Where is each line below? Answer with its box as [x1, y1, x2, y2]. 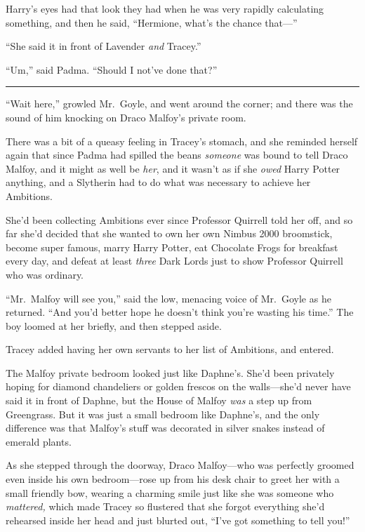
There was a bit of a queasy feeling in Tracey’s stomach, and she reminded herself [6, 133, 358, 148]
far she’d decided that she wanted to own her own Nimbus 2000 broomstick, [6, 226, 333, 241]
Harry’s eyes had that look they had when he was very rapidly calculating [6, 1, 324, 15]
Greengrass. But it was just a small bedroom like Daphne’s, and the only [6, 406, 320, 421]
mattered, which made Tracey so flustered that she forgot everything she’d [6, 499, 325, 514]
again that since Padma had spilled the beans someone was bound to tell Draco [6, 147, 348, 162]
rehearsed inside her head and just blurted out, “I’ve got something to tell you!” [6, 512, 350, 527]
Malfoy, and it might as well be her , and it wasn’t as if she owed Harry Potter [6, 161, 340, 175]
